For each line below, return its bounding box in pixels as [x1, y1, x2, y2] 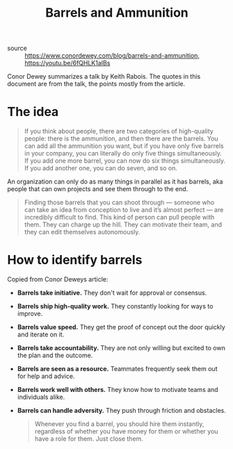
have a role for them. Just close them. [34, 434, 144, 443]
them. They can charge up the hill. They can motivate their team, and [24, 220, 223, 229]
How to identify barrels [7, 252, 143, 268]
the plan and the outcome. [17, 351, 93, 359]
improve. [17, 309, 43, 318]
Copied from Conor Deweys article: [7, 275, 109, 284]
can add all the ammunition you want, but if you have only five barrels [24, 142, 224, 150]
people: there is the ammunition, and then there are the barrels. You [24, 134, 218, 143]
